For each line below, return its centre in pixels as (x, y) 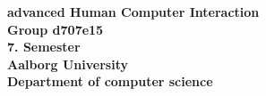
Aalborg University (68, 64)
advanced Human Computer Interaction (133, 12)
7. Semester (44, 47)
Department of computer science (110, 81)
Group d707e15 (56, 29)
